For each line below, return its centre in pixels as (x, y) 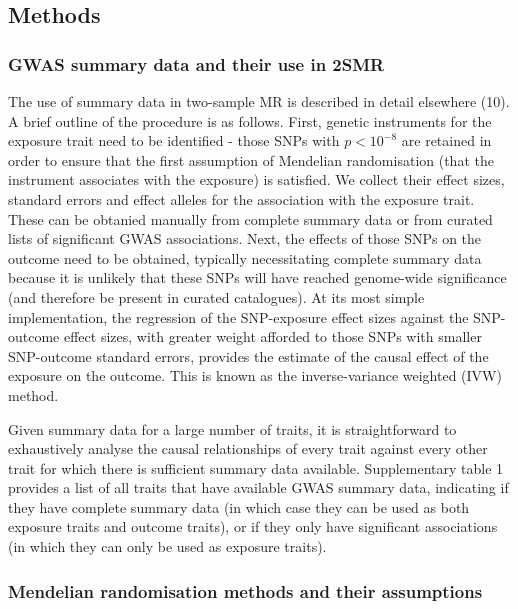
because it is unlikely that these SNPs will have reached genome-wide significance (257, 277)
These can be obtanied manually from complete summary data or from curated (250, 218)
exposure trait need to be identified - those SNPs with (174, 140)
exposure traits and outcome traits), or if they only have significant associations (253, 526)
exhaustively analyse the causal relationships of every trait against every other (248, 448)
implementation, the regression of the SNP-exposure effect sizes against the (238, 316)
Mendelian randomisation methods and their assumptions (245, 590)
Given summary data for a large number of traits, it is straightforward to (232, 428)
